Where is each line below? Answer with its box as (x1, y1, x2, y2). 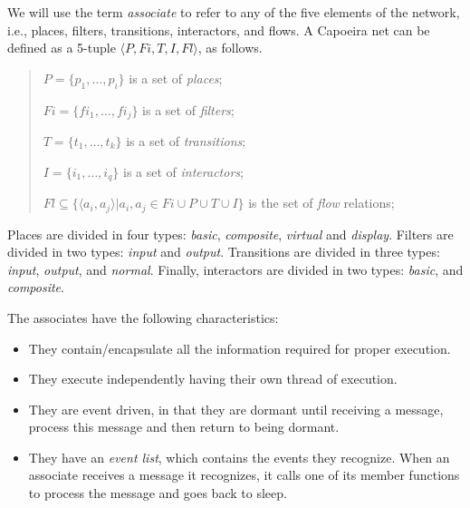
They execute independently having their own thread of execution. (28, 369, 398, 388)
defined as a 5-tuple (7, 38, 116, 57)
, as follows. (197, 38, 263, 57)
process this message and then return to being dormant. (28, 417, 340, 436)
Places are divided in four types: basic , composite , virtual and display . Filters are (7, 224, 454, 243)
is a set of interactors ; (123, 161, 244, 181)
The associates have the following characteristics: (7, 308, 279, 327)
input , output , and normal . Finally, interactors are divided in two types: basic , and (7, 259, 464, 278)
